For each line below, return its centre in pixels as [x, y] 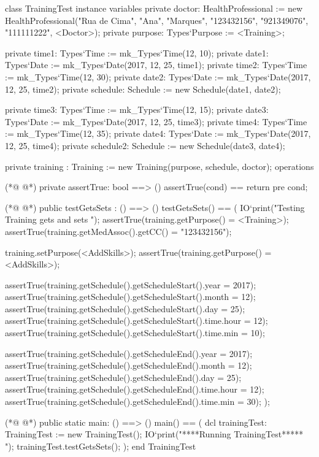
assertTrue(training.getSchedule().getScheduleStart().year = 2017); [131, 284]
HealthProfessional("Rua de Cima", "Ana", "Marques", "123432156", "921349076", [157, 20]
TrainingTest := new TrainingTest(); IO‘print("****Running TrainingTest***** [154, 434]
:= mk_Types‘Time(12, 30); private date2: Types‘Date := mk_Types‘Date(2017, [158, 76]
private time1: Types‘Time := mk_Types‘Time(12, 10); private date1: [137, 52]
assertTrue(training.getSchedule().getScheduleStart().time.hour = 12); [136, 321]
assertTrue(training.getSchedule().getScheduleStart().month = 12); [130, 297]
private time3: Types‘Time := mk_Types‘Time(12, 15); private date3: [137, 109]
